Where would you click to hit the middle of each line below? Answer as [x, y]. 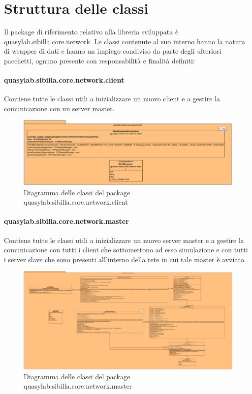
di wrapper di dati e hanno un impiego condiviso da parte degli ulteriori [113, 51]
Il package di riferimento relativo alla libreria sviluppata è [91, 32]
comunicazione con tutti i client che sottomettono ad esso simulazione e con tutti [126, 250]
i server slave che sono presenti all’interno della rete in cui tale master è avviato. [125, 259]
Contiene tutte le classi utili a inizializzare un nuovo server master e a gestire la [124, 240]
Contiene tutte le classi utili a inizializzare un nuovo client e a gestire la [112, 99]
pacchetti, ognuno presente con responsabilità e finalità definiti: [99, 60]
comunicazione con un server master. [59, 108]
